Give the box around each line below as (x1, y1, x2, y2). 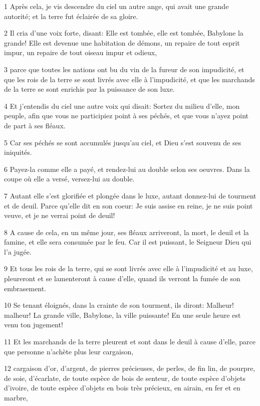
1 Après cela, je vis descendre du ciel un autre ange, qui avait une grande (4, 1, 229, 11)
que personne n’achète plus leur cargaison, (4, 346, 134, 356)
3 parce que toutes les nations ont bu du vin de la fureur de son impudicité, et (4, 64, 244, 74)
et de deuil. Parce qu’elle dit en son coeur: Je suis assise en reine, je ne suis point (4, 200, 253, 211)
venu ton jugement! (4, 319, 63, 330)
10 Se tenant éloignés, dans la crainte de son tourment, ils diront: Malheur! (4, 300, 234, 310)
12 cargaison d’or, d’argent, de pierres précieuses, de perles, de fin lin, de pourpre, (4, 363, 255, 373)
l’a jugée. (4, 246, 32, 257)
